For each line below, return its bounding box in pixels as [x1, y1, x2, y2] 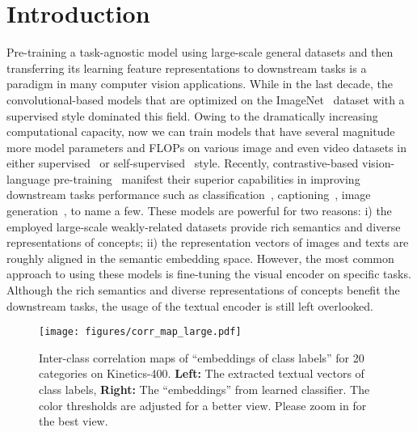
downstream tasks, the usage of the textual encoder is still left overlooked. [6, 297, 373, 314]
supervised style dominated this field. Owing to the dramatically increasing [6, 107, 378, 124]
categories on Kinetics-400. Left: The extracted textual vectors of [39, 365, 364, 382]
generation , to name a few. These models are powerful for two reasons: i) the [6, 202, 392, 219]
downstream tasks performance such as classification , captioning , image [6, 186, 371, 203]
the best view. [39, 413, 108, 430]
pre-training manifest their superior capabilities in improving [53, 170, 360, 187]
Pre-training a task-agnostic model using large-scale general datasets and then [6, 44, 394, 61]
